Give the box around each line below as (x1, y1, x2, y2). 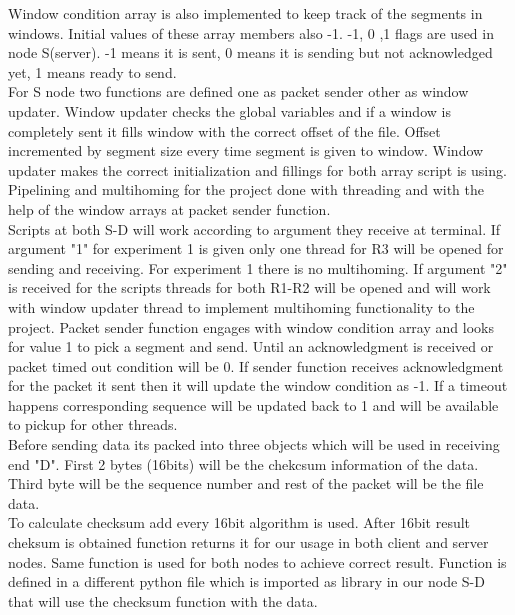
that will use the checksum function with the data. (8, 590, 318, 611)
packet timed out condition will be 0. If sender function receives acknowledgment (8, 355, 504, 376)
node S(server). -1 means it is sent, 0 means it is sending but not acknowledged (8, 42, 493, 63)
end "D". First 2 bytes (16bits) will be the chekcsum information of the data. (8, 453, 479, 474)
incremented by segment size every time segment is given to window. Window (8, 140, 484, 161)
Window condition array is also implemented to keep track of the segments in (8, 3, 483, 23)
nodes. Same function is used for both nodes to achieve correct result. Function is (8, 551, 507, 572)
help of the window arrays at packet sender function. (8, 198, 331, 219)
